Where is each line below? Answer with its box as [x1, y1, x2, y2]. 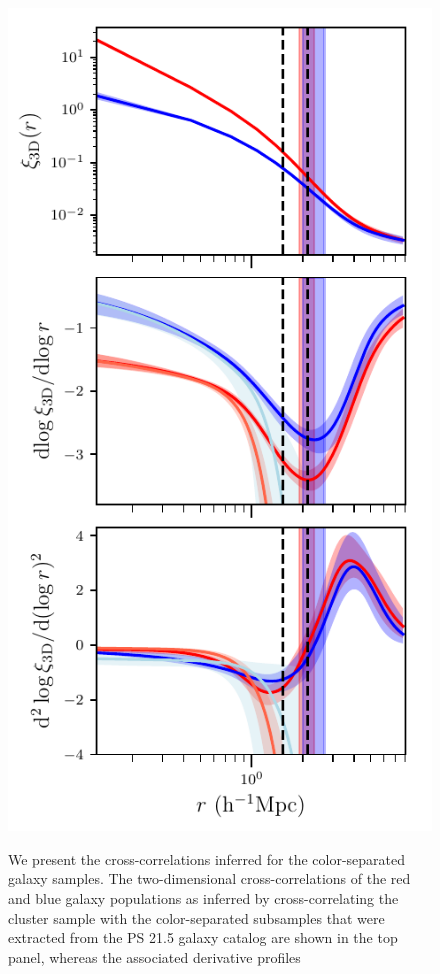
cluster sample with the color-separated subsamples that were [8, 907, 385, 928]
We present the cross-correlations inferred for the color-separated [8, 848, 405, 869]
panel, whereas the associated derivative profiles [8, 946, 301, 967]
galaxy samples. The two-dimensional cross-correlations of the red [8, 868, 411, 889]
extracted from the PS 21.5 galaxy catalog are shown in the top [8, 927, 398, 948]
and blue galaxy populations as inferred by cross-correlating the [8, 887, 399, 908]
